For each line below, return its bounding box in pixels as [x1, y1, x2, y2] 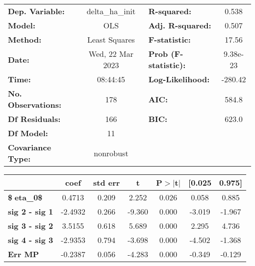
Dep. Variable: [8, 5, 65, 17]
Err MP [8, 248, 39, 260]
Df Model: [8, 127, 48, 139]
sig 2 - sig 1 [8, 206, 53, 217]
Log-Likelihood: [148, 73, 210, 85]
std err [93, 177, 120, 188]
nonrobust [94, 147, 128, 159]
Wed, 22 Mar [88, 48, 134, 59]
